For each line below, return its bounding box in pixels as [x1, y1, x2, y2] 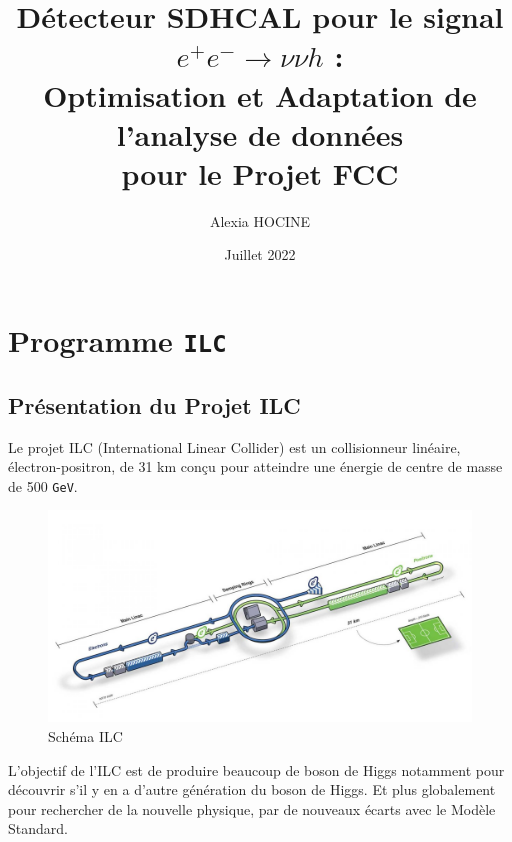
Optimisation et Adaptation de [43, 74, 477, 115]
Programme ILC [8, 320, 227, 361]
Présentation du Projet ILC [8, 389, 301, 420]
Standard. [8, 818, 68, 839]
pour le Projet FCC [121, 152, 399, 193]
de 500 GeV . [8, 475, 78, 496]
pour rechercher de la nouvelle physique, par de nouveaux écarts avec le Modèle [8, 798, 496, 819]
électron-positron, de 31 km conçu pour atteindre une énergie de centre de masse [8, 456, 503, 477]
